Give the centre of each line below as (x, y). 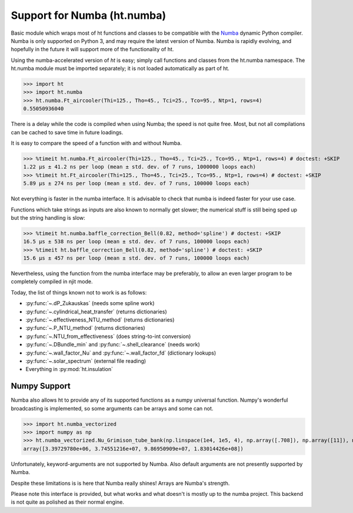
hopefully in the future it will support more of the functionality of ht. (92, 49)
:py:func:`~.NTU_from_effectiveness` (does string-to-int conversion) (108, 336)
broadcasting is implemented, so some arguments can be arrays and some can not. (112, 408)
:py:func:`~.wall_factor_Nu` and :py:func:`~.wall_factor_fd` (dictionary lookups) (121, 353)
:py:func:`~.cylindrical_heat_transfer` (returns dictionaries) (96, 312)
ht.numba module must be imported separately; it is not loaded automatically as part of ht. (120, 68)
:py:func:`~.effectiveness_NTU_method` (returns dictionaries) (100, 320)
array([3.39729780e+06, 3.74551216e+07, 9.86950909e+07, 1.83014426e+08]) (134, 449)
